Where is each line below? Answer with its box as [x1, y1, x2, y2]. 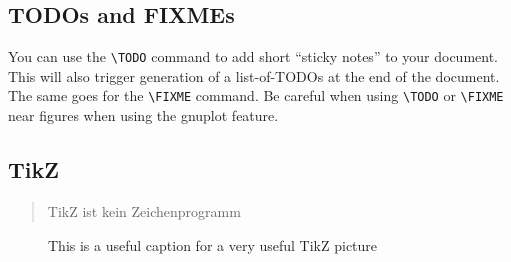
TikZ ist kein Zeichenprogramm [47, 200, 241, 221]
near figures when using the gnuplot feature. [8, 105, 279, 126]
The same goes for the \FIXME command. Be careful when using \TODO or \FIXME [8, 85, 504, 106]
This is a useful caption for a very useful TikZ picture [48, 234, 378, 255]
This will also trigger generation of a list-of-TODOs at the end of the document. [8, 65, 500, 86]
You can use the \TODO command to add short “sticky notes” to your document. [8, 46, 498, 67]
